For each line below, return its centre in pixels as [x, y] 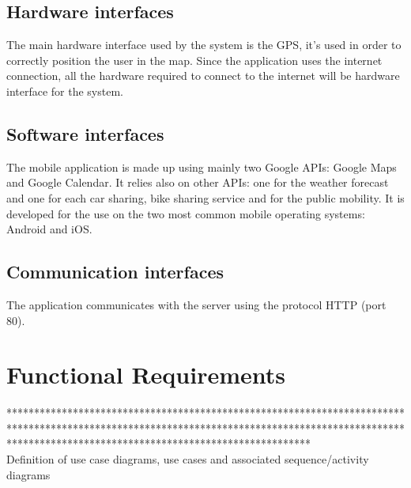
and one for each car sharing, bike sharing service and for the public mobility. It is [205, 197]
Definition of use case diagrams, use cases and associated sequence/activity [188, 459]
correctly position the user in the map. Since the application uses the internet [194, 60]
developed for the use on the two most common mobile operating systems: [186, 213]
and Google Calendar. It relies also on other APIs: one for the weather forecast [198, 182]
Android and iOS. [49, 229]
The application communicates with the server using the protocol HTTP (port [196, 304]
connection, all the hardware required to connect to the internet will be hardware [203, 76]
